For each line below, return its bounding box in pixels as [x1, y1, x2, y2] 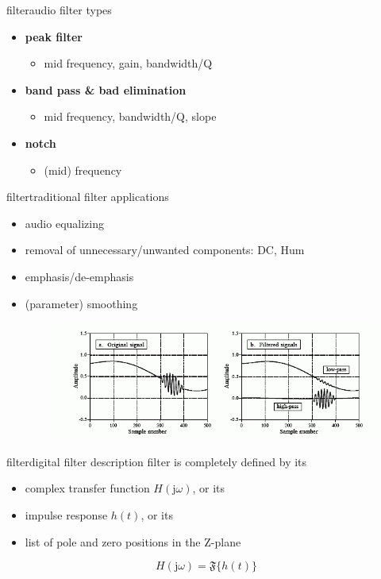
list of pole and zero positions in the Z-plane [25, 533, 241, 550]
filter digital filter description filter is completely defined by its [6, 453, 307, 469]
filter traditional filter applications [6, 188, 169, 205]
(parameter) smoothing [25, 295, 138, 311]
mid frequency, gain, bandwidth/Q [44, 55, 213, 71]
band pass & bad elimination [25, 81, 187, 98]
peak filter [25, 28, 83, 44]
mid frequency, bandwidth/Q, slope [44, 108, 217, 125]
